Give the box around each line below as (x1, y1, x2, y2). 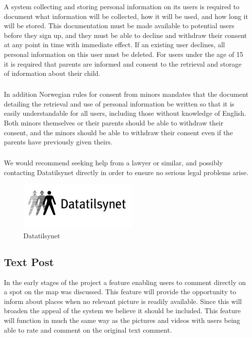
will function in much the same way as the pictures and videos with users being (4, 315, 240, 325)
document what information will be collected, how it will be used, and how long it (4, 11, 248, 21)
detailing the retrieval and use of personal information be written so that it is (4, 98, 235, 108)
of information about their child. (4, 68, 101, 78)
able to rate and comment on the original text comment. (4, 324, 172, 335)
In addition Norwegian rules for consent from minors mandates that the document (4, 89, 249, 99)
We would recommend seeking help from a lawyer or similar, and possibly (4, 158, 223, 168)
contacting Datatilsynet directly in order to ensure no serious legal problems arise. (4, 167, 249, 177)
